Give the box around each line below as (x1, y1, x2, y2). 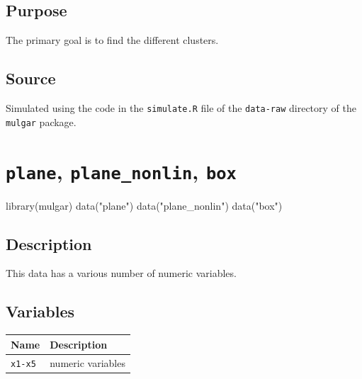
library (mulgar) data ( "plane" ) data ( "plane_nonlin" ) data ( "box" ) (6, 198, 283, 213)
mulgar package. (6, 114, 77, 129)
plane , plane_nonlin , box (6, 156, 237, 185)
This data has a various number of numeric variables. (6, 266, 237, 281)
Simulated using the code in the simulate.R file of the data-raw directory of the (6, 101, 356, 115)
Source (6, 67, 56, 89)
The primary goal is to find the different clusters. (6, 33, 219, 47)
